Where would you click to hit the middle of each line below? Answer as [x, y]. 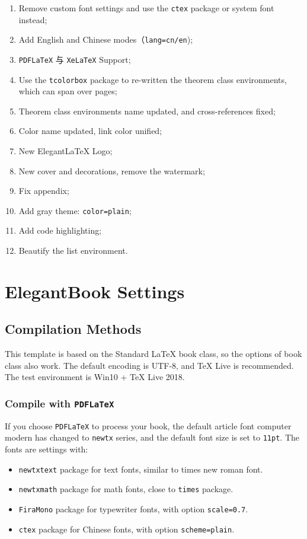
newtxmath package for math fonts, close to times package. [126, 489]
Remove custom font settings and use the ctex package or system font [146, 8]
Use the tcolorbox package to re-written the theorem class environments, [153, 79]
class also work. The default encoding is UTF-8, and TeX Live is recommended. [149, 365]
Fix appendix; [44, 191]
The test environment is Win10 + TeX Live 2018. [95, 377]
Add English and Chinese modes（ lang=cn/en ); [106, 39]
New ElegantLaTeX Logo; [65, 151]
